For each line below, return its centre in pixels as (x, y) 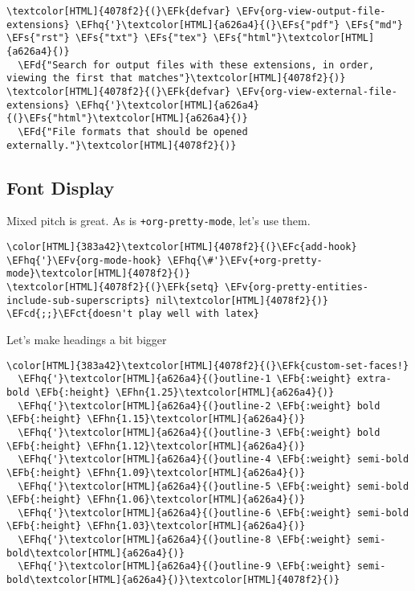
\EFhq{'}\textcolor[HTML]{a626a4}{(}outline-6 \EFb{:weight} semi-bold (214, 513)
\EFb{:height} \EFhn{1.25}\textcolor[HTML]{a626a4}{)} (185, 392)
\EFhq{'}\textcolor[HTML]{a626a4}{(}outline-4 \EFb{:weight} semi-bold (214, 460)
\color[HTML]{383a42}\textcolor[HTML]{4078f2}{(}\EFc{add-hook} (182, 247)
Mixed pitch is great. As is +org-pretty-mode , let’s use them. (159, 221)
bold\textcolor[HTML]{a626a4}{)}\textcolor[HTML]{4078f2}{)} (173, 580)
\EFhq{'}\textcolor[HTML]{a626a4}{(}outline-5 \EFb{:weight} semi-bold (214, 486)
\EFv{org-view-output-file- (311, 11)
